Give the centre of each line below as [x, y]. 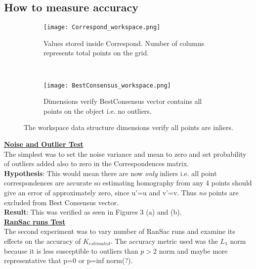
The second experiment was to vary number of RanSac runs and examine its [120, 231]
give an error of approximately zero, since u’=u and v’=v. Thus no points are [121, 193]
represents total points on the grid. [96, 53]
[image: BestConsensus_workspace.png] [107, 85]
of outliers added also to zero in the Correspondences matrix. [97, 163]
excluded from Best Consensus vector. [61, 202]
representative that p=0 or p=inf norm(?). [68, 260]
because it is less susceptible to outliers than [71, 250]
